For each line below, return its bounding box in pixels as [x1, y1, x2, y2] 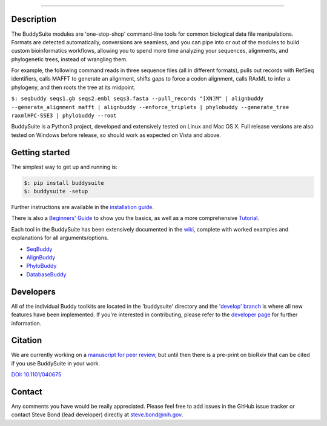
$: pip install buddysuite [24, 179, 104, 186]
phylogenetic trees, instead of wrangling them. [11, 55, 128, 63]
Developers [11, 287, 56, 297]
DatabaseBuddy [26, 270, 67, 278]
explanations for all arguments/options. [11, 234, 109, 242]
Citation [11, 335, 42, 345]
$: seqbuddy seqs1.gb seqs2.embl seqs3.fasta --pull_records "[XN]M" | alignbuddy [11, 95, 263, 102]
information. [11, 319, 42, 327]
